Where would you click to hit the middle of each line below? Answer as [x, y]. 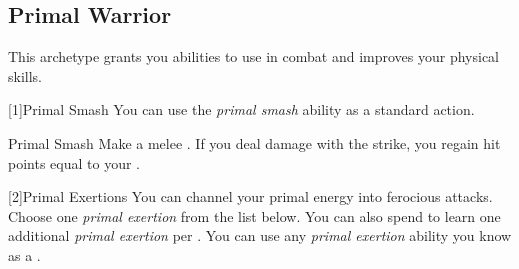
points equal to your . [74, 162]
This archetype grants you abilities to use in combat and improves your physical [253, 56]
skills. [25, 75]
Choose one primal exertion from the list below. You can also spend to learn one [254, 215]
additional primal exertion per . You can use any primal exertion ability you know [260, 235]
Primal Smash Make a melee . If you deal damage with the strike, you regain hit [254, 142]
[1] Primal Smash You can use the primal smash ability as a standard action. [241, 109]
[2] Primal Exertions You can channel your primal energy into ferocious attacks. [250, 196]
